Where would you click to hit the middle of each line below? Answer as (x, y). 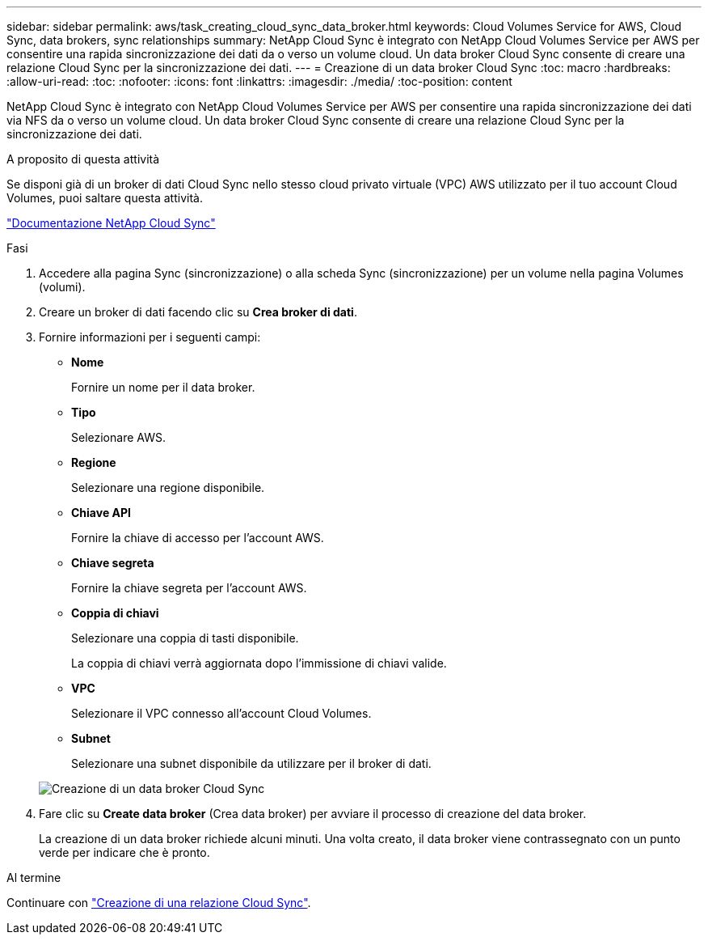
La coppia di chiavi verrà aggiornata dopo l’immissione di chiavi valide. (259, 663)
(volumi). (62, 287)
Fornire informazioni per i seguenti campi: (150, 337)
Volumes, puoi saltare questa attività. (105, 198)
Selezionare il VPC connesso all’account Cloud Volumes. (221, 713)
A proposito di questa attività (83, 159)
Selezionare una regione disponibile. (168, 487)
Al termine (34, 877)
